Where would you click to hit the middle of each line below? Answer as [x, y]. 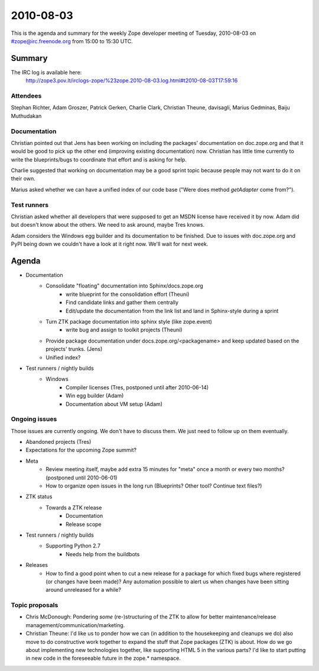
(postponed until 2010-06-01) [82, 478]
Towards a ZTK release [74, 507]
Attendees [26, 96]
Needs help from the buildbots [103, 554]
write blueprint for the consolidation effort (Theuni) [128, 294]
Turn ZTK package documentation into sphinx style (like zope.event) [129, 322]
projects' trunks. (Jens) [74, 349]
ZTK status [39, 496]
